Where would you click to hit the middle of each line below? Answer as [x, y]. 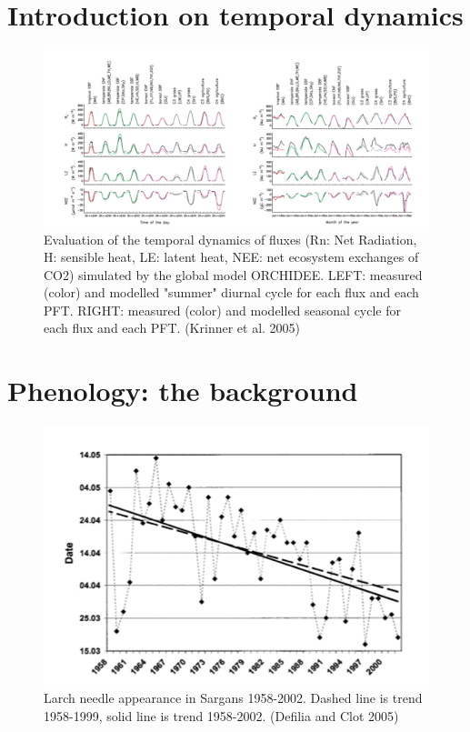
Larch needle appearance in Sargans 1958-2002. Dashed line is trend [233, 698]
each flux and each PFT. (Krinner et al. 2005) [172, 328]
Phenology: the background [183, 391]
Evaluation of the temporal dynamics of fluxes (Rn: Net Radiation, [230, 239]
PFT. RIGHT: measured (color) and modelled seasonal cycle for [223, 310]
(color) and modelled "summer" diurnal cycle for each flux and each [231, 292]
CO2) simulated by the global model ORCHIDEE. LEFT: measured [233, 274]
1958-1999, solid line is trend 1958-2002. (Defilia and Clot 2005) [221, 715]
